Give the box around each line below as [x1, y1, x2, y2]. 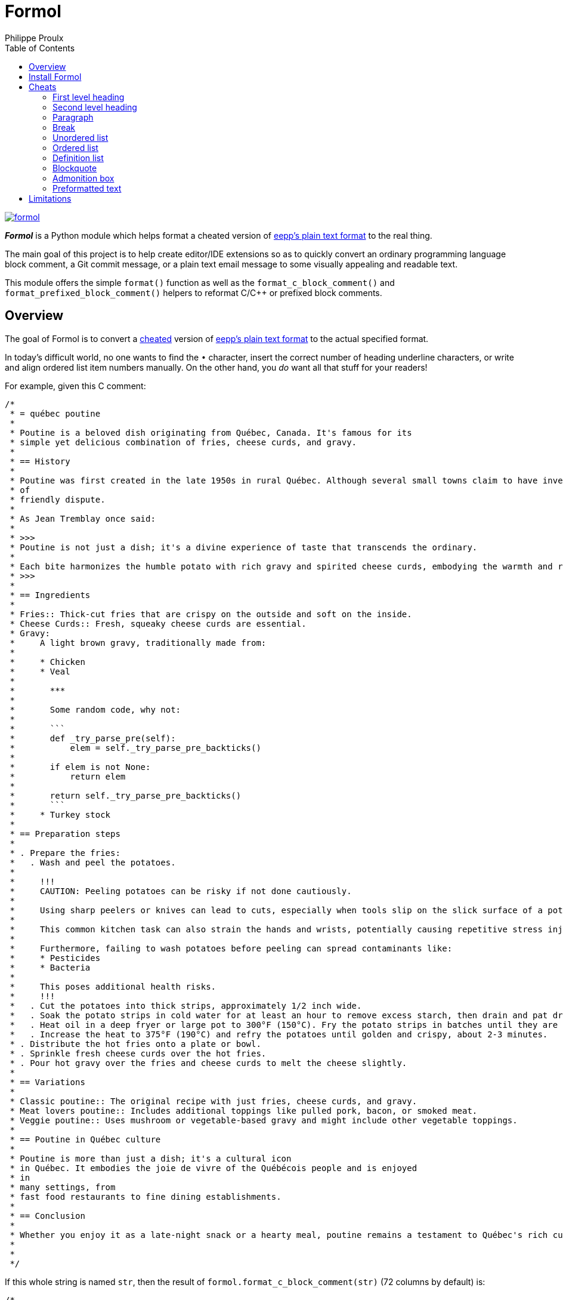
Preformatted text [52, 183, 122, 193]
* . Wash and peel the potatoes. [10, 857, 176, 867]
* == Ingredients [10, 590, 91, 600]
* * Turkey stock [10, 809, 111, 820]
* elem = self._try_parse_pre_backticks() [10, 743, 261, 753]
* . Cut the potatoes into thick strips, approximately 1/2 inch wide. [10, 1000, 362, 1011]
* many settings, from [10, 1182, 116, 1192]
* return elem [10, 771, 126, 781]
